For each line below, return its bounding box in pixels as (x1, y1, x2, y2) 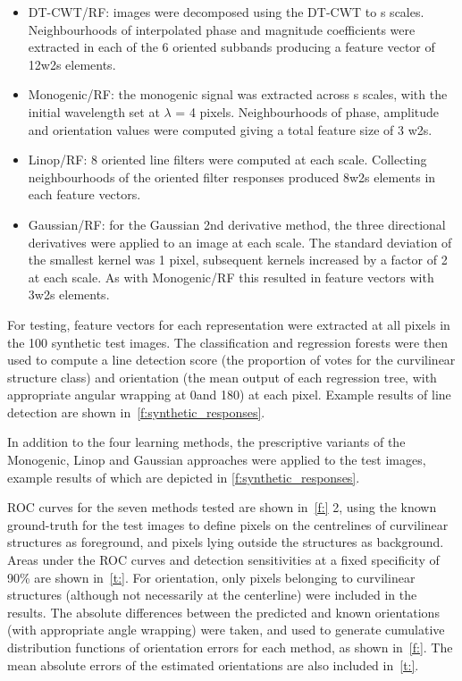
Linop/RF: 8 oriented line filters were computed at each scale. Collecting (28, 150, 427, 169)
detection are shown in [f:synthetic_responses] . (7, 402, 265, 421)
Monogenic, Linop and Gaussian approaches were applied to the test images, (7, 450, 426, 469)
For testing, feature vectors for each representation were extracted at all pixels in (7, 315, 450, 333)
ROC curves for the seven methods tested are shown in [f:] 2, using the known (7, 498, 437, 517)
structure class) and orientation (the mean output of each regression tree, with (7, 367, 437, 386)
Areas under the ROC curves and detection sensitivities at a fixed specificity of (7, 551, 440, 569)
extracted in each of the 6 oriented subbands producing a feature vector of (28, 38, 435, 56)
